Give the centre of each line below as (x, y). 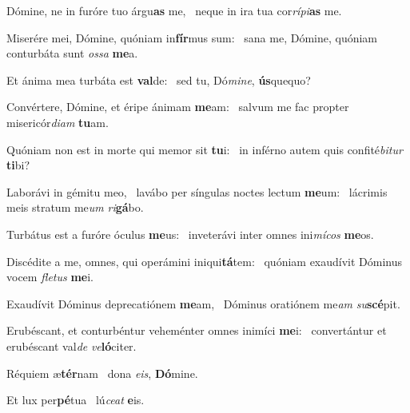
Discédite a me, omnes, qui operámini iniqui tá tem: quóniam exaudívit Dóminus (205, 261)
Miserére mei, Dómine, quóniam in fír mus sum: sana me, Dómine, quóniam (192, 37)
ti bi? (18, 165)
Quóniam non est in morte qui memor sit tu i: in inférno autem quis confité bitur (205, 149)
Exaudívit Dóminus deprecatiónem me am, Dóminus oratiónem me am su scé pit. (203, 303)
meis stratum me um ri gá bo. (75, 207)
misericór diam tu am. (58, 122)
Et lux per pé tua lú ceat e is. (76, 400)
